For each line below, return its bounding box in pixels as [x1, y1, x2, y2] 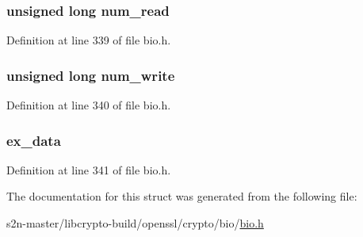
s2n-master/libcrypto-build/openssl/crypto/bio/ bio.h [6, 215, 264, 231]
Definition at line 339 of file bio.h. [6, 32, 171, 48]
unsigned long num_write [6, 65, 175, 85]
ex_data [6, 130, 61, 150]
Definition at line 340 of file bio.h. [6, 97, 171, 113]
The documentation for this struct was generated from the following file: [6, 188, 357, 205]
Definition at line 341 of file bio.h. [6, 161, 171, 178]
